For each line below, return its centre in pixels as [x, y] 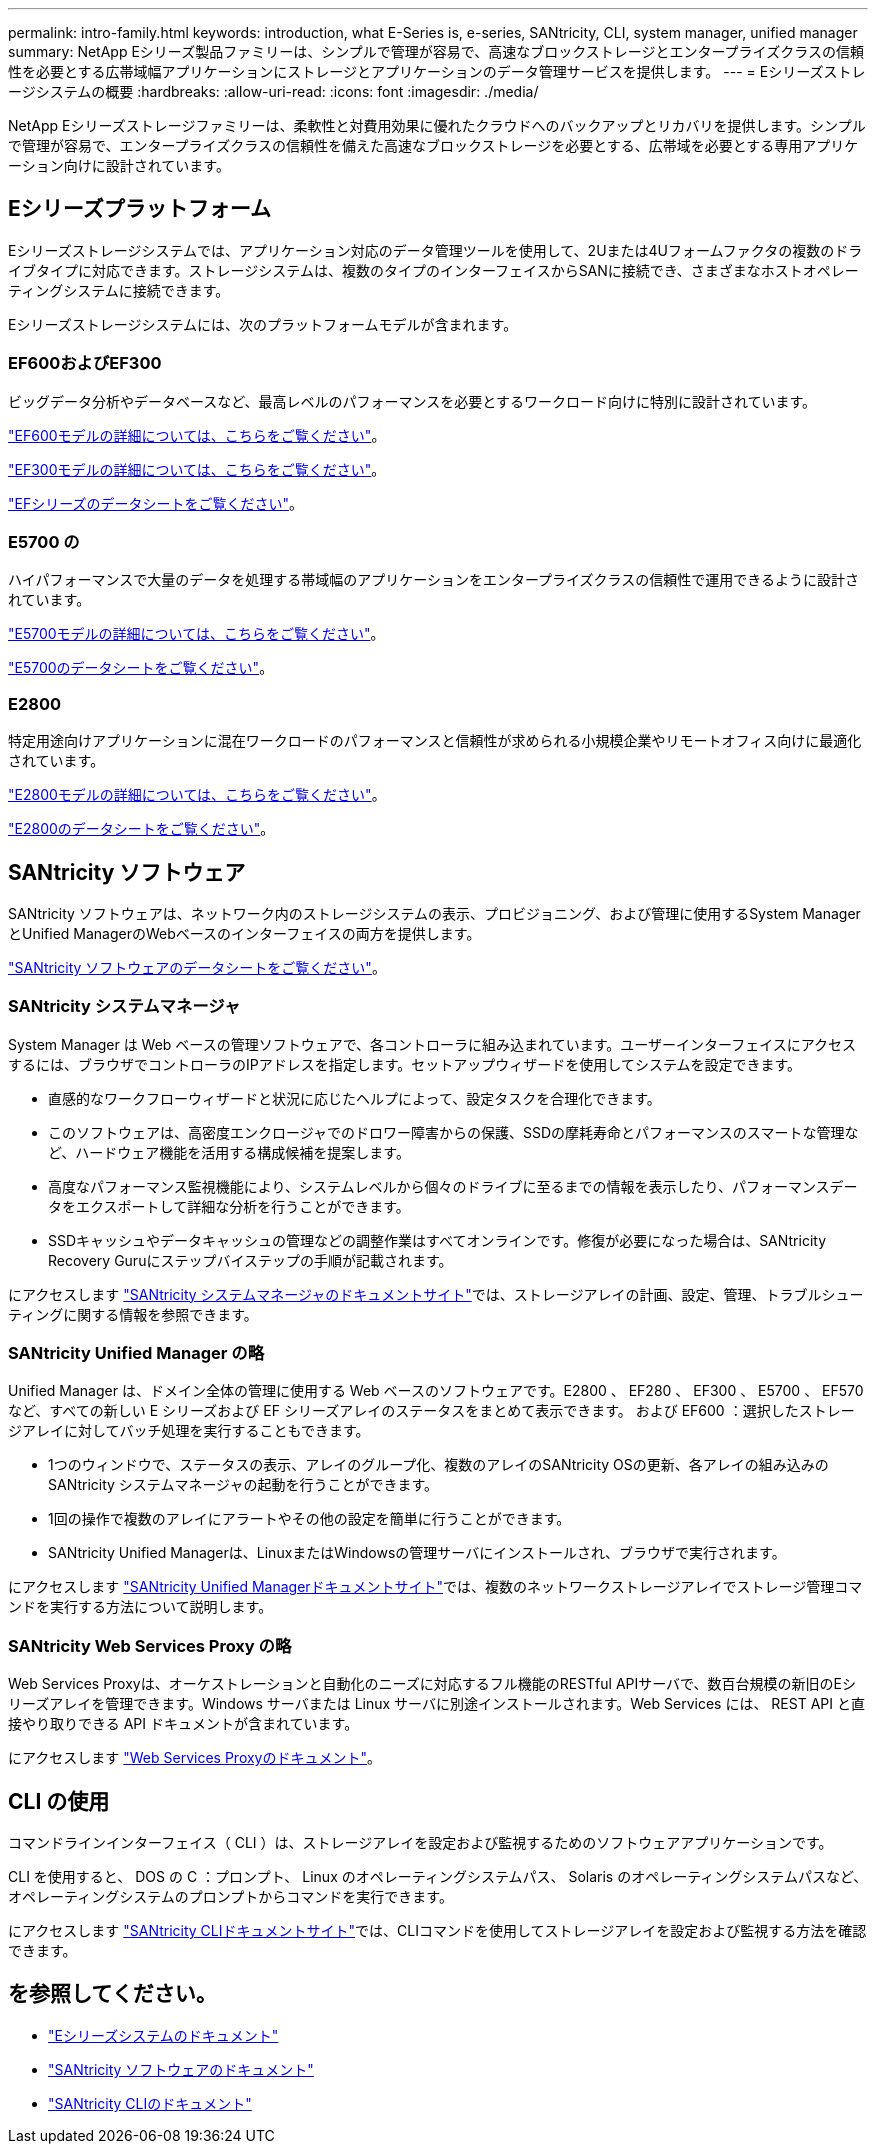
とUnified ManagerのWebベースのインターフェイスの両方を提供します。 [244, 933]
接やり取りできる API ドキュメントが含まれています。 [183, 1724]
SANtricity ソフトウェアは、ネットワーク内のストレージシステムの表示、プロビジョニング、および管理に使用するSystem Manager [434, 913]
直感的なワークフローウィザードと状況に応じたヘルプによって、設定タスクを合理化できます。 [354, 1098]
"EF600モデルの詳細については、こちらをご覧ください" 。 [197, 435]
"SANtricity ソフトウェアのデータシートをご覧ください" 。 [197, 967]
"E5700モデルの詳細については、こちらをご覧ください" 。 [196, 634]
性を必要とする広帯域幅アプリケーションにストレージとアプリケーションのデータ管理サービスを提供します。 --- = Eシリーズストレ [437, 71]
